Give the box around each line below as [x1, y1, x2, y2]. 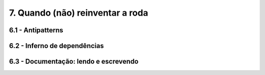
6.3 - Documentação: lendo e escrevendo [9, 57, 139, 66]
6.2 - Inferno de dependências [9, 42, 104, 50]
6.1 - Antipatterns [9, 26, 63, 34]
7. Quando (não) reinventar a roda [9, 7, 148, 18]
